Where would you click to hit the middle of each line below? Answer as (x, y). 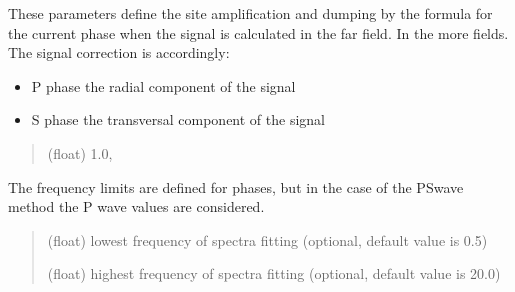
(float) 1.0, (80, 152)
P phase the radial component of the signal (163, 85)
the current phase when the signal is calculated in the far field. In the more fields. (258, 32)
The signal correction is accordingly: (119, 52)
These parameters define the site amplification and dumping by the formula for (250, 13)
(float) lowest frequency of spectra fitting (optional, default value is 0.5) (267, 239)
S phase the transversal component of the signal (178, 119)
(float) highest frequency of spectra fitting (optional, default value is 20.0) (274, 273)
